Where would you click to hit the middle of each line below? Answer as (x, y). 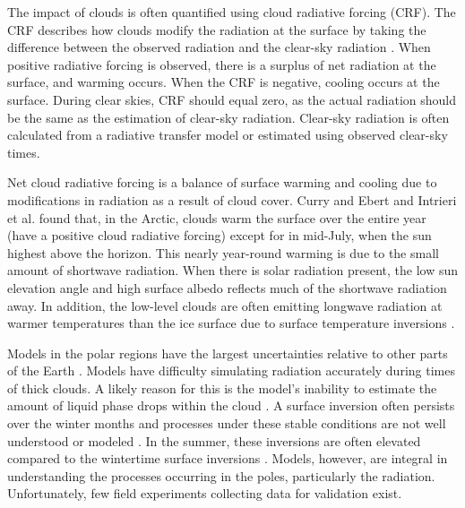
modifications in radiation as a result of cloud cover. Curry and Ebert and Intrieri (232, 199)
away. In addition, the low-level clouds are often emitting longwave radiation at (225, 305)
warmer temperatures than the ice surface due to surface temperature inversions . (231, 323)
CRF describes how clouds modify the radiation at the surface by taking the (217, 29)
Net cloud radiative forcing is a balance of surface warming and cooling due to (222, 182)
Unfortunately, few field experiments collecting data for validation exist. (205, 493)
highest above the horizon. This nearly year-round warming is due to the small (223, 252)
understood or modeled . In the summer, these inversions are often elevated (214, 440)
